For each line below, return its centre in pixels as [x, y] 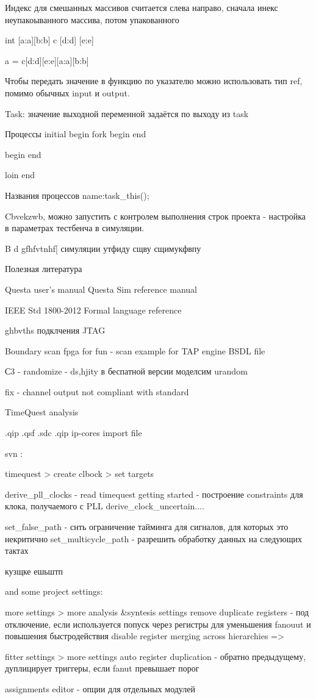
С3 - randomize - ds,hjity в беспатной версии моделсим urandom [126, 371]
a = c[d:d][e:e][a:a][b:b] [47, 60]
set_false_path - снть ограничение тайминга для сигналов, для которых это [147, 527]
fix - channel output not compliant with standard [97, 391]
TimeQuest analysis [42, 412]
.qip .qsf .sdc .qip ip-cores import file [74, 433]
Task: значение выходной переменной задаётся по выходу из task [127, 113]
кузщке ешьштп [34, 571]
